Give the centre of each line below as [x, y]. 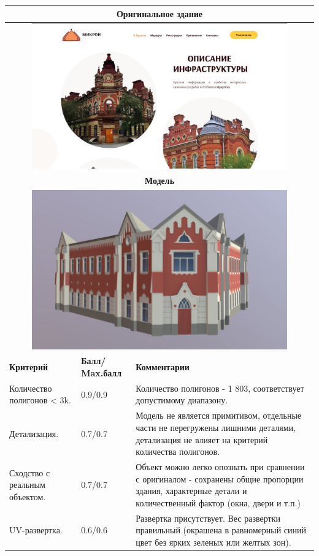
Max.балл [102, 373]
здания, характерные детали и [191, 491]
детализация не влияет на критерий [202, 439]
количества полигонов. [178, 451]
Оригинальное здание [159, 13]
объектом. [28, 496]
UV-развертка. [36, 530]
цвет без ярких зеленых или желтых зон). [213, 542]
